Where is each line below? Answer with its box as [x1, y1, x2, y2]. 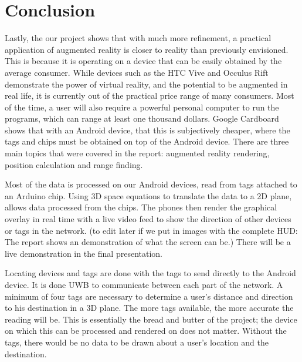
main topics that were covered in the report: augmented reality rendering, [5, 147, 270, 159]
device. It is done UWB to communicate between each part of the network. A [5, 279, 283, 290]
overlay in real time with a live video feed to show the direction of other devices [5, 213, 291, 225]
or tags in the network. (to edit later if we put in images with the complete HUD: [5, 224, 298, 236]
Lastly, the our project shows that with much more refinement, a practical [5, 32, 272, 44]
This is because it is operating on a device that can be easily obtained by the [5, 55, 282, 67]
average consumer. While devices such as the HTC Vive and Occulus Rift [5, 66, 269, 78]
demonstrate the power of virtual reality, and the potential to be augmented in [5, 78, 288, 90]
